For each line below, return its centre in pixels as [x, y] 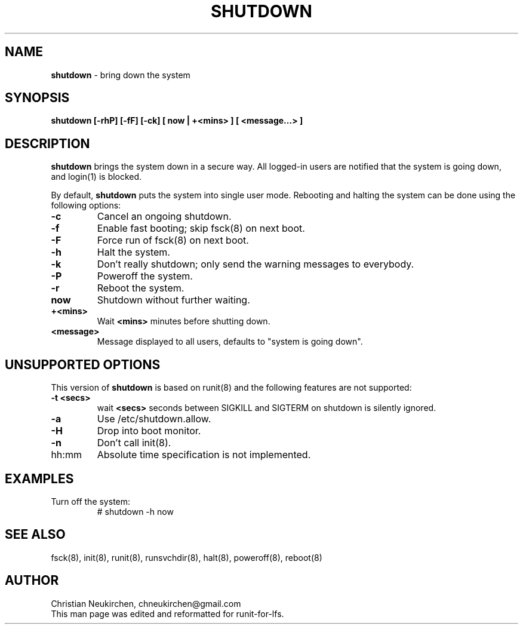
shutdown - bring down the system [121, 75]
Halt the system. [133, 252]
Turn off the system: [91, 501]
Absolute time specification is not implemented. [204, 455]
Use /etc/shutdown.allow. [154, 419]
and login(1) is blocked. [96, 177]
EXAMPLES [39, 478]
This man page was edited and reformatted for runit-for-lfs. [167, 613]
